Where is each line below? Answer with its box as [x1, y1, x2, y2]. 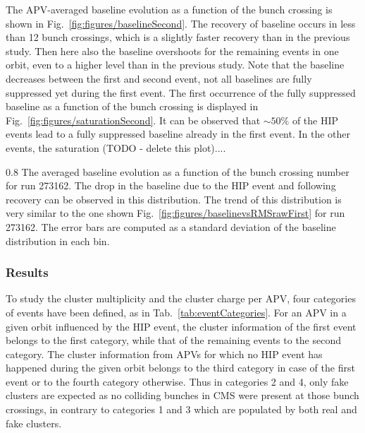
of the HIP [292, 112, 339, 127]
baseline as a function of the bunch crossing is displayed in [6, 99, 259, 114]
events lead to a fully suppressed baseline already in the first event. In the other [6, 126, 351, 141]
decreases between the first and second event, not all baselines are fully [6, 71, 312, 85]
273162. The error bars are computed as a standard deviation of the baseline [6, 219, 336, 234]
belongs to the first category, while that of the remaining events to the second [6, 333, 342, 348]
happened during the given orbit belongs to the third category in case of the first [6, 360, 355, 375]
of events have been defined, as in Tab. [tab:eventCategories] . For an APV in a [6, 304, 347, 319]
